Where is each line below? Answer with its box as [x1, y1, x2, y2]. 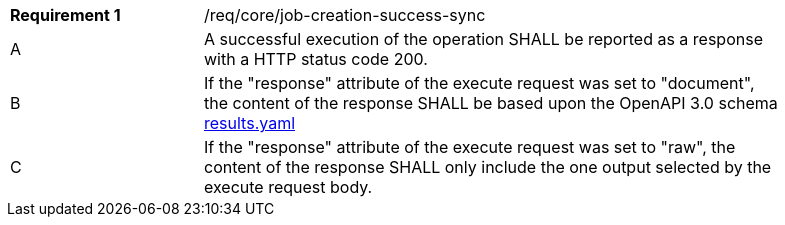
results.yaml [204, 113, 296, 133]
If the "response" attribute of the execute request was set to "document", [204, 73, 755, 93]
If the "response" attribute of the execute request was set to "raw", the [204, 137, 736, 157]
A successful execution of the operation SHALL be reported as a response [204, 29, 763, 49]
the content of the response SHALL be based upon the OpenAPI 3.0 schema [204, 93, 778, 113]
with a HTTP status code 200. [204, 49, 428, 69]
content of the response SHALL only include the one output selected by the [204, 157, 772, 177]
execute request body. [204, 177, 373, 197]
